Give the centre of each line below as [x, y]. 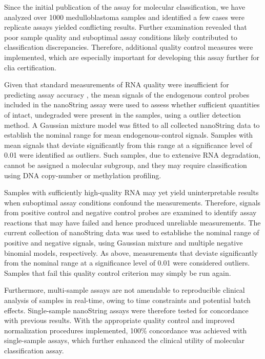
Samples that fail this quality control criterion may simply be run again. [118, 272]
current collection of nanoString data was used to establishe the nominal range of [132, 232]
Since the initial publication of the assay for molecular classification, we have [125, 7]
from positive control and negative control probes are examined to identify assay [130, 212]
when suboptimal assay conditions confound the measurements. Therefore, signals [132, 202]
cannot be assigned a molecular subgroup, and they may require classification [126, 165]
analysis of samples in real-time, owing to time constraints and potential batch [127, 300]
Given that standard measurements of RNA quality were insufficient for [117, 84]
